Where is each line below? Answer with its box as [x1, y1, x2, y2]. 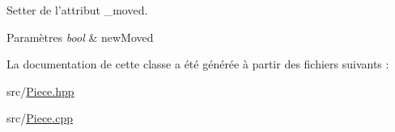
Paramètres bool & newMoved [6, 28, 154, 45]
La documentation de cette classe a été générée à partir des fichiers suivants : [6, 56, 389, 72]
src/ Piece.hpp [6, 82, 74, 99]
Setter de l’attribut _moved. [6, 2, 148, 18]
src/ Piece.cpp [6, 109, 73, 126]
